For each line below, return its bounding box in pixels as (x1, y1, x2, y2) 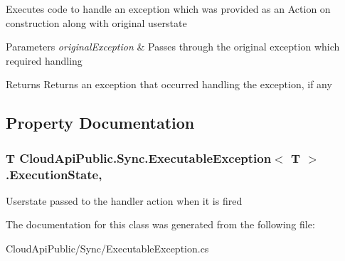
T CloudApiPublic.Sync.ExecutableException (6, 149, 272, 166)
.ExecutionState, (6, 165, 102, 183)
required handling (6, 53, 83, 68)
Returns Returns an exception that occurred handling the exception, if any (6, 77, 332, 92)
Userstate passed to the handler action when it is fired (6, 193, 243, 208)
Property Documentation (6, 112, 195, 134)
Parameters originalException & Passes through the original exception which (6, 39, 340, 54)
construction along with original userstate (6, 15, 187, 30)
